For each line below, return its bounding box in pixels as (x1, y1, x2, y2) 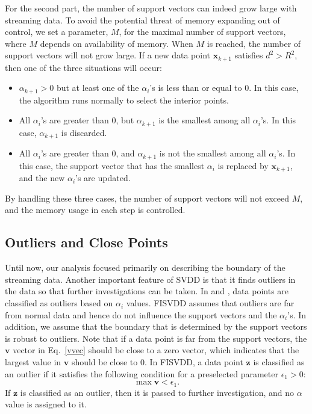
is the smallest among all (158, 114, 251, 126)
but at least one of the (56, 81, 139, 94)
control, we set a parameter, (5, 25, 108, 38)
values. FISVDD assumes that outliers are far (126, 297, 295, 309)
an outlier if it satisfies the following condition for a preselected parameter (5, 367, 278, 380)
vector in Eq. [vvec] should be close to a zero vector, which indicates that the (13, 344, 299, 356)
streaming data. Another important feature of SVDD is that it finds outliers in (5, 273, 296, 285)
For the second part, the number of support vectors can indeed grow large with (5, 2, 297, 14)
